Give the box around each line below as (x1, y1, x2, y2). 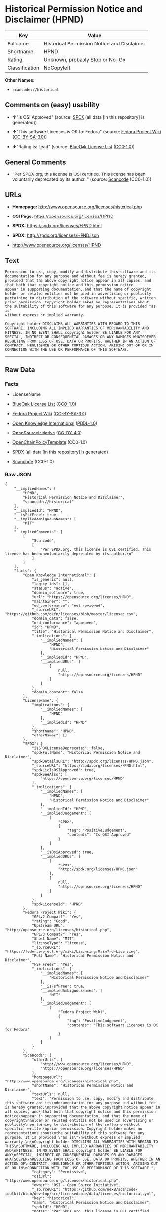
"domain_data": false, (31, 616, 79, 621)
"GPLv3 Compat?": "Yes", (31, 932, 83, 937)
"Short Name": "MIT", (31, 936, 77, 941)
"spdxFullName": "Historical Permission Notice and (31, 750, 140, 755)
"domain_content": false (31, 690, 83, 695)
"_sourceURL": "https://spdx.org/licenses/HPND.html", (31, 763, 147, 768)
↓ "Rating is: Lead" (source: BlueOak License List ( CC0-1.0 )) (12, 143, 135, 149)
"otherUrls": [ (31, 1057, 63, 1062)
